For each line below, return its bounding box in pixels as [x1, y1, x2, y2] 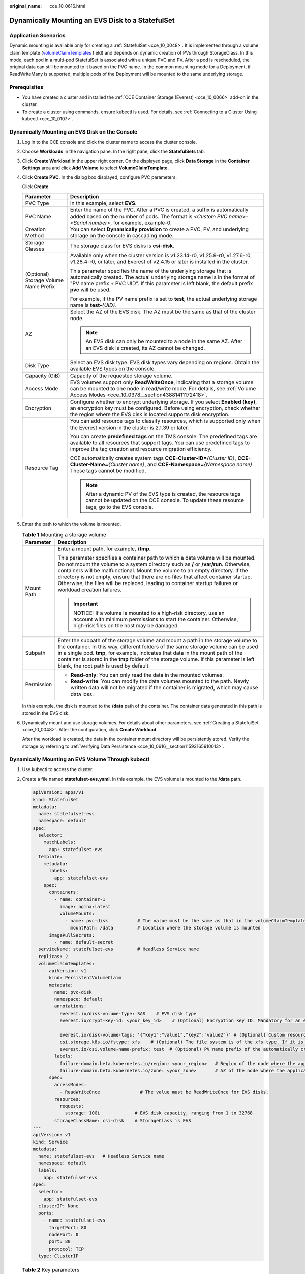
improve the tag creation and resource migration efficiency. [70, 445, 212, 453]
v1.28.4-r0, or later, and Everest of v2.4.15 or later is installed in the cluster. [70, 258, 249, 265]
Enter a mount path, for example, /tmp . [57, 545, 151, 552]
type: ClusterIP [38, 1253, 79, 1259]
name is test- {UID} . [70, 301, 117, 308]
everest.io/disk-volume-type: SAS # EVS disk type [59, 1011, 197, 1016]
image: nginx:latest [59, 904, 111, 909]
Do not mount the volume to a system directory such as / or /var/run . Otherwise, [57, 561, 251, 568]
